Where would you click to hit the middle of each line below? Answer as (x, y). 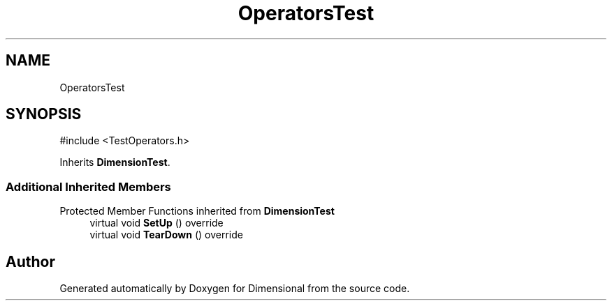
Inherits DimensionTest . (115, 162)
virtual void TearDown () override (166, 235)
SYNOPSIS (44, 114)
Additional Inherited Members (88, 186)
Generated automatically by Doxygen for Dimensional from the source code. (235, 289)
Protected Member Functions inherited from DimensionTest (197, 211)
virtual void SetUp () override (156, 223)
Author (30, 261)
